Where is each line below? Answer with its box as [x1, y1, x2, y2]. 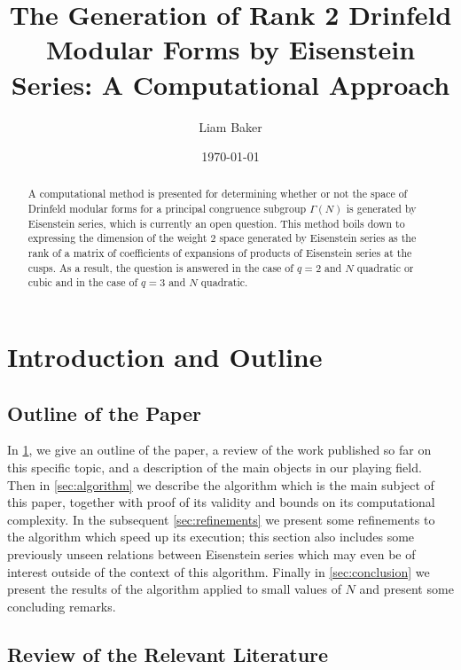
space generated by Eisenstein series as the [219, 230, 417, 245]
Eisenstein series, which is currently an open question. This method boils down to [27, 215, 405, 230]
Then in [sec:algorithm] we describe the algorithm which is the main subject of [7, 475, 434, 494]
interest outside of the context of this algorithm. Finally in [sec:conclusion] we [7, 562, 430, 580]
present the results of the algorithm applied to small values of [7, 580, 341, 598]
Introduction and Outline [7, 339, 323, 375]
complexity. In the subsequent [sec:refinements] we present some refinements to [7, 510, 435, 528]
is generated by [346, 201, 417, 216]
